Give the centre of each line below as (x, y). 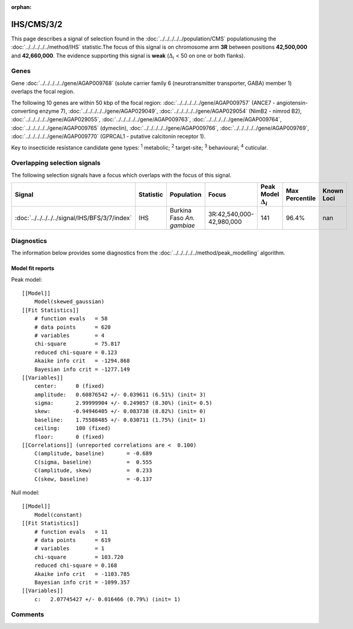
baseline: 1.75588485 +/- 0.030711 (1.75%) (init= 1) (120, 420)
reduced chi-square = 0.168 (76, 566)
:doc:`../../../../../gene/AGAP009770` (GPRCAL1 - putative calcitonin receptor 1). (108, 136)
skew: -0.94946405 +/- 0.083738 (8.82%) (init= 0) (120, 411)
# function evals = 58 (71, 319)
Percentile (301, 198)
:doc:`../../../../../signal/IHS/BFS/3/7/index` (73, 218)
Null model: (25, 492)
